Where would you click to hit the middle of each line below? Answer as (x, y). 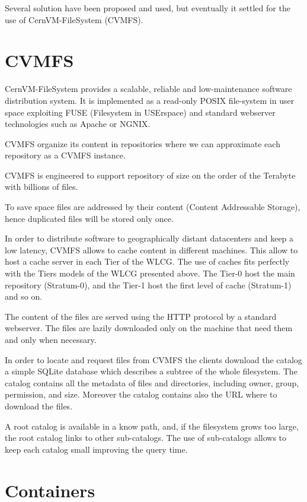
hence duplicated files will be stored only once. (89, 218)
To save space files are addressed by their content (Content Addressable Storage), (153, 207)
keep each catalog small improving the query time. (96, 449)
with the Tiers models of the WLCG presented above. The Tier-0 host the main (150, 273)
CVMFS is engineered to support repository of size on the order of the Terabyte (150, 175)
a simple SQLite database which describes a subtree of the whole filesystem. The (151, 371)
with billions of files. (41, 187)
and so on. (24, 296)
